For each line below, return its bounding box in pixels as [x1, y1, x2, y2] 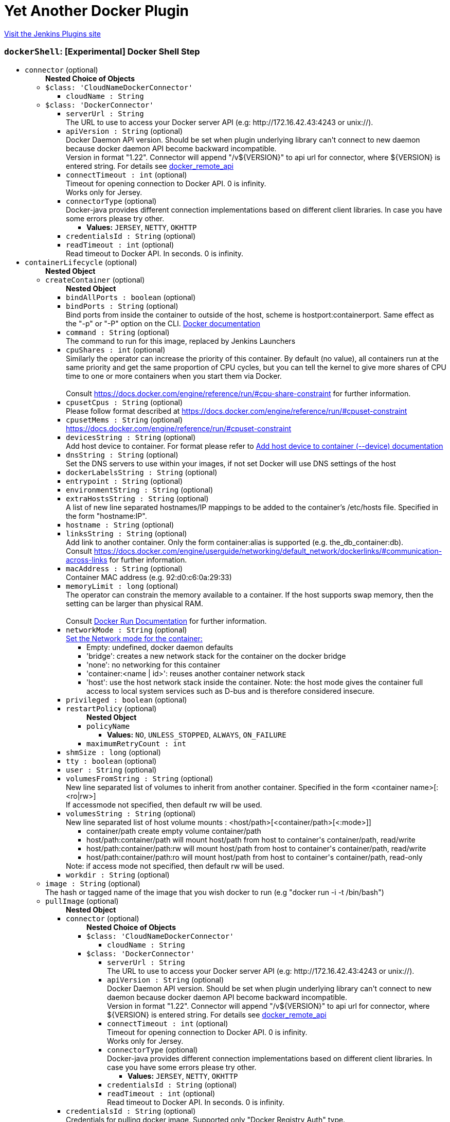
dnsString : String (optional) [66, 450, 178, 459]
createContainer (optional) [45, 275, 145, 284]
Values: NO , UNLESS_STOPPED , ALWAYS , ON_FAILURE [107, 730, 286, 739]
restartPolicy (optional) [66, 704, 157, 713]
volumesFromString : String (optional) [66, 774, 213, 783]
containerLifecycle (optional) [25, 257, 137, 267]
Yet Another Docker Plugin [4, 2, 189, 20]
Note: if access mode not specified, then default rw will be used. [66, 861, 284, 870]
